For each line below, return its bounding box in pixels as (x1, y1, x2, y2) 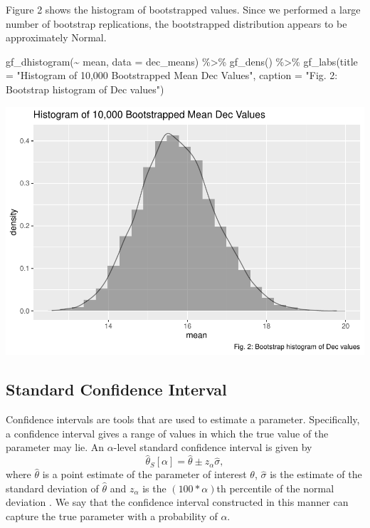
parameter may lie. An (6, 440, 105, 455)
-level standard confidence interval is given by (113, 440, 312, 455)
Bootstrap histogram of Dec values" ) (6, 81, 164, 96)
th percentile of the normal (216, 480, 334, 495)
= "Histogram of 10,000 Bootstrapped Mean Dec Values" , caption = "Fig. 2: (6, 68, 338, 83)
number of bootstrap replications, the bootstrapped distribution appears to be (6, 16, 347, 31)
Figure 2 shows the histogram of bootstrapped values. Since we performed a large (6, 2, 361, 16)
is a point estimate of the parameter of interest (42, 467, 247, 482)
